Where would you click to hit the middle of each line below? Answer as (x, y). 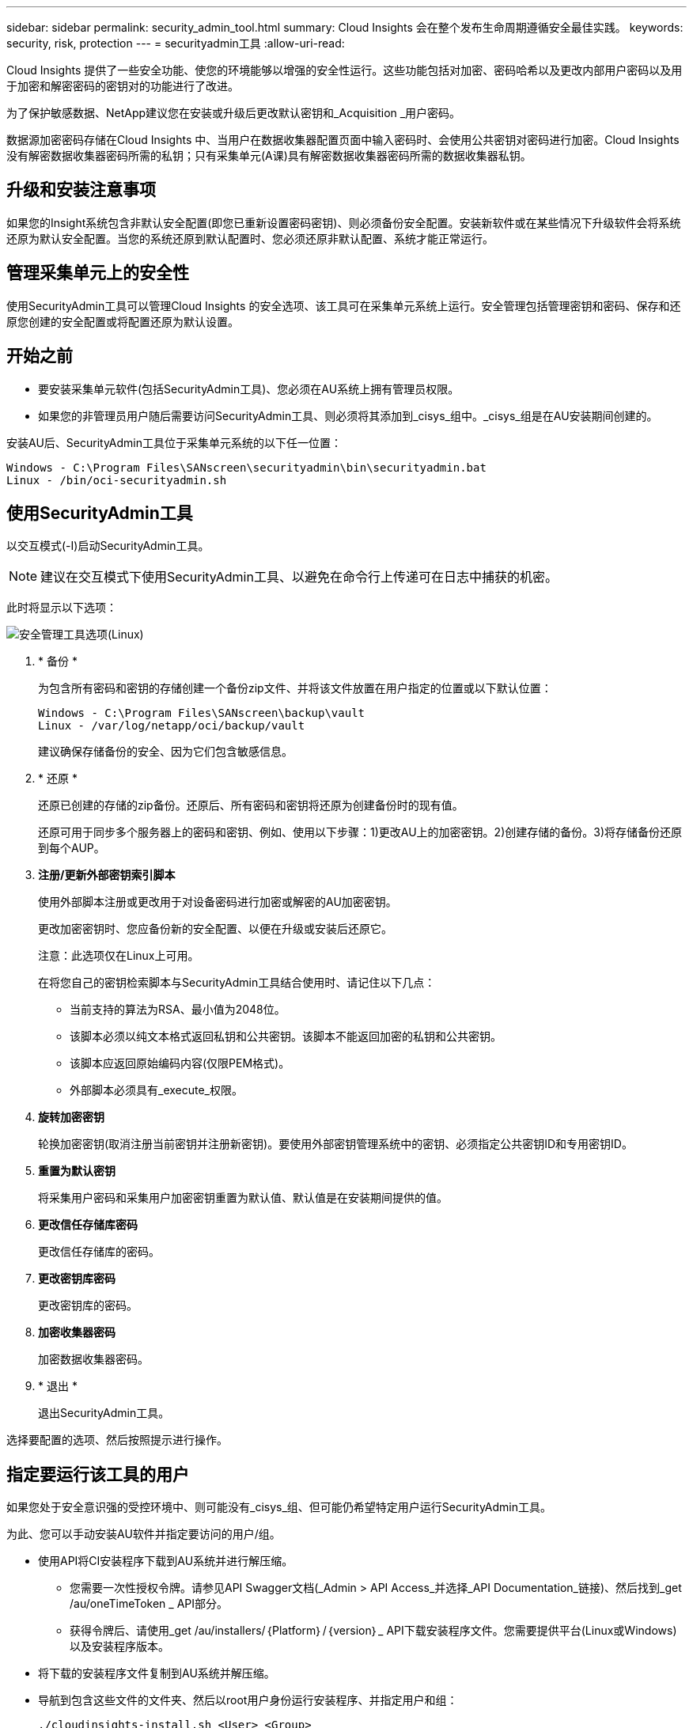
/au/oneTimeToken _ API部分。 (149, 1604)
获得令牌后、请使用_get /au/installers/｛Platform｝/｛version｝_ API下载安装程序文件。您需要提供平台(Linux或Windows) (373, 1631)
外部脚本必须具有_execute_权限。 (156, 1090)
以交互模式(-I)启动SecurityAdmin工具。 (108, 546)
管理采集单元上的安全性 (98, 273)
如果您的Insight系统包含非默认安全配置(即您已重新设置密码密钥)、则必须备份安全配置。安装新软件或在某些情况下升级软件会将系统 (344, 222)
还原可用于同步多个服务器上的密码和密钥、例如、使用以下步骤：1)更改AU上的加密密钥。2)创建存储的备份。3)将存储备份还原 (360, 832)
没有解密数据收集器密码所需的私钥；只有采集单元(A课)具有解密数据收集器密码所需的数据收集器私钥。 (269, 155)
